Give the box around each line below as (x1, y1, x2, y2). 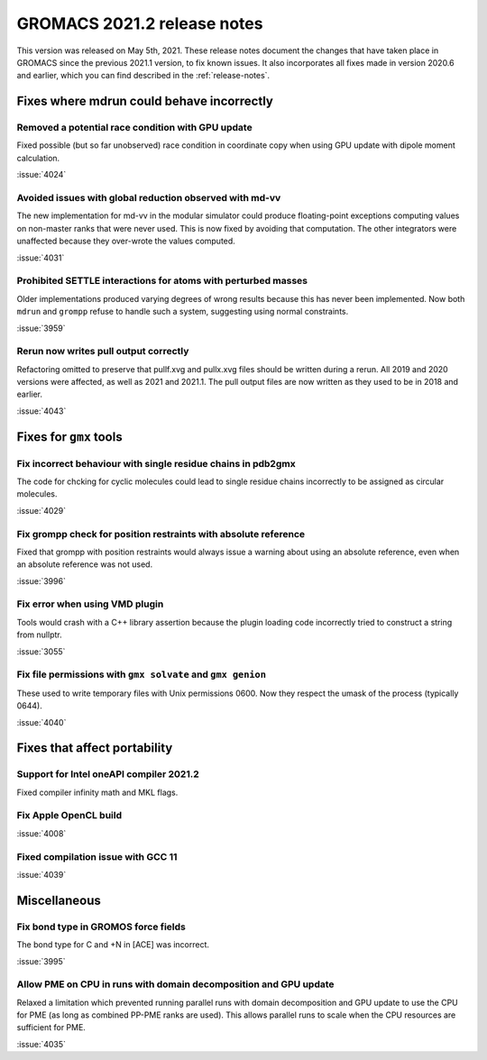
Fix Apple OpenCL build (16, 809, 123, 822)
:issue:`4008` (16, 827, 67, 838)
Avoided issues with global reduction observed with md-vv (16, 192, 281, 205)
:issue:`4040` (16, 717, 67, 727)
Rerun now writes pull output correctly (16, 345, 189, 358)
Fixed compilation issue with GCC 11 (16, 850, 178, 863)
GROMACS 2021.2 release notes (16, 14, 263, 33)
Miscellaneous (16, 892, 101, 908)
